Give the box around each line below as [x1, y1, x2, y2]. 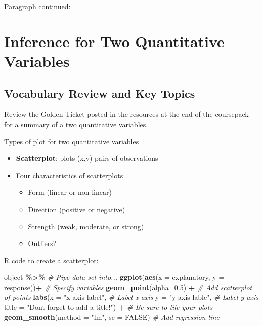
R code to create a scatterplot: [4, 255, 99, 265]
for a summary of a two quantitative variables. [4, 118, 148, 129]
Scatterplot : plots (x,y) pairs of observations [16, 153, 158, 164]
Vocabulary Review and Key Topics [4, 85, 195, 101]
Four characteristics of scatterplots [16, 170, 123, 180]
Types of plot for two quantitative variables [4, 136, 139, 146]
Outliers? [28, 238, 57, 249]
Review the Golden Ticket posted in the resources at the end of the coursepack [4, 109, 249, 119]
